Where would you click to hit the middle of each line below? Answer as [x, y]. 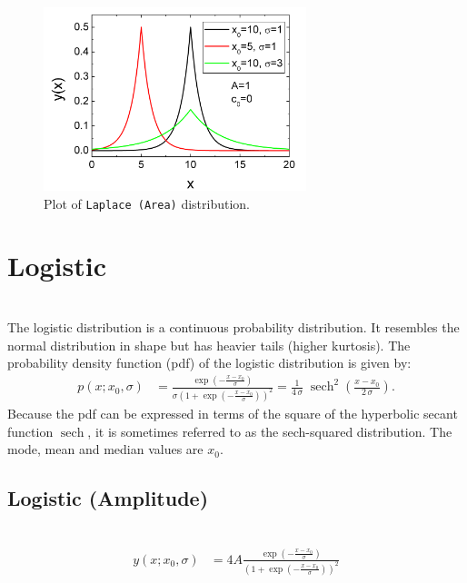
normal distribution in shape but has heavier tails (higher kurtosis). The [209, 345]
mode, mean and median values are [105, 449]
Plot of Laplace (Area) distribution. [147, 203]
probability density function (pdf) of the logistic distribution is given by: [209, 363]
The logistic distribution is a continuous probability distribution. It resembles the [233, 326]
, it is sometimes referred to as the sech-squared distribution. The [270, 431]
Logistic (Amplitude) [108, 498]
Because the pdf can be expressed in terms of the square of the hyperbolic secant [233, 413]
